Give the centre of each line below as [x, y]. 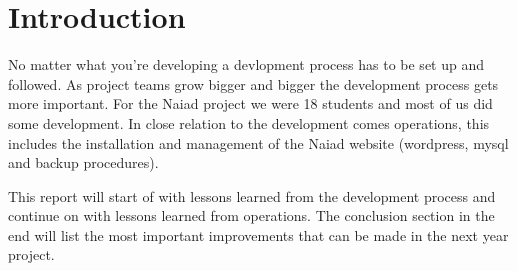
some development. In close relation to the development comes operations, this [249, 122]
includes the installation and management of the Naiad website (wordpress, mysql [258, 142]
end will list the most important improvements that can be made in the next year [258, 234]
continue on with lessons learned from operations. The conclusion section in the [251, 215]
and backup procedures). [83, 162]
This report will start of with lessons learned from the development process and [252, 195]
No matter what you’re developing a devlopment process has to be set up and [246, 64]
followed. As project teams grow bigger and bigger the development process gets [253, 83]
